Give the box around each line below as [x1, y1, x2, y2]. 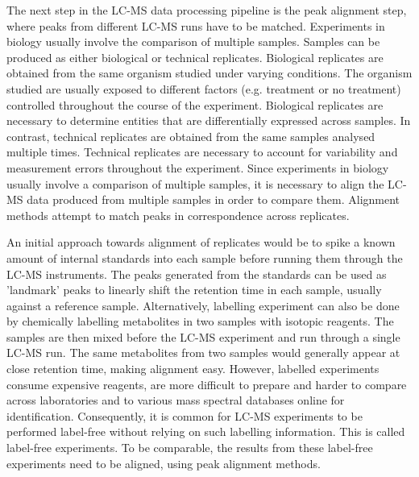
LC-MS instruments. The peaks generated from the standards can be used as [6, 265, 387, 282]
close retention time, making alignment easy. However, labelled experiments [6, 360, 380, 377]
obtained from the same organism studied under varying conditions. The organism [6, 64, 413, 81]
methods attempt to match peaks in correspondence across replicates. [6, 206, 350, 223]
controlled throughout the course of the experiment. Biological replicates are [6, 96, 384, 113]
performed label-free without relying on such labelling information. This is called [6, 423, 405, 440]
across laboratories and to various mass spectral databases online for [6, 392, 345, 409]
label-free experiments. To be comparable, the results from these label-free [6, 439, 373, 456]
